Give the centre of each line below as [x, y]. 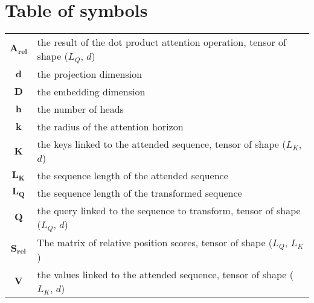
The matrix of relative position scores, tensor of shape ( [155, 242]
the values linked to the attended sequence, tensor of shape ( [165, 274]
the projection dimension [90, 74]
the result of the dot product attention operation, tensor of [162, 42]
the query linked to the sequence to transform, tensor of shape [169, 211]
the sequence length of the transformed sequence [139, 193]
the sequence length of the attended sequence [133, 176]
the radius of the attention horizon [110, 127]
